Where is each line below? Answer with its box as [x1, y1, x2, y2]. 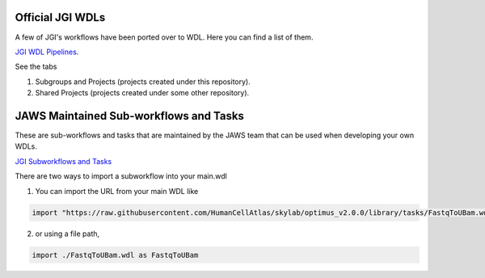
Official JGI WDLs [15, 11, 106, 24]
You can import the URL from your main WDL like [35, 186, 199, 196]
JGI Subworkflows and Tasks [15, 156, 112, 166]
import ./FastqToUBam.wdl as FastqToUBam [32, 251, 199, 259]
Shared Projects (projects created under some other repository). [35, 88, 250, 98]
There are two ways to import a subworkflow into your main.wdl [15, 171, 228, 181]
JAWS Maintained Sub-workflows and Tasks [15, 109, 244, 123]
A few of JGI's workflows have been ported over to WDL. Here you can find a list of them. [15, 32, 314, 42]
